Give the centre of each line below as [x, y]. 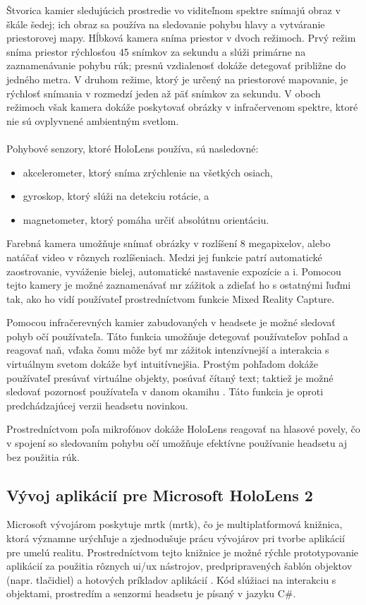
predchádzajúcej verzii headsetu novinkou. [97, 405]
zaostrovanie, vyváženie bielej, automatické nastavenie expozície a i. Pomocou [174, 271]
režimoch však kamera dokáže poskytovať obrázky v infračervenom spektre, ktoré [182, 107]
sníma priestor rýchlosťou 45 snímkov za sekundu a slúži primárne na [156, 51]
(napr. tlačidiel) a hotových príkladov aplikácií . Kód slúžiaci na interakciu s [171, 579]
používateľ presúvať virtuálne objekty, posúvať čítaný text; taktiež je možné [170, 377]
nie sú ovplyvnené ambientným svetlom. [93, 120]
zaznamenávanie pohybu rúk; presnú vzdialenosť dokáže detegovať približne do [176, 65]
